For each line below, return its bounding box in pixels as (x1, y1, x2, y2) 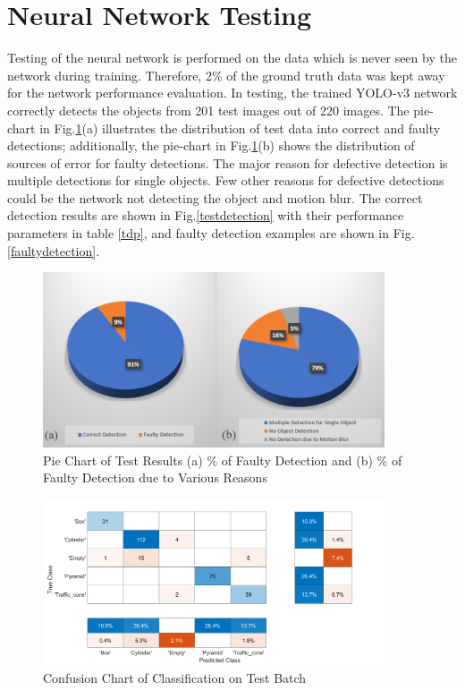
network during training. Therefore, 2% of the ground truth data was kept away (7, 65, 445, 84)
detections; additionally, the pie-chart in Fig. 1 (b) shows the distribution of (7, 136, 415, 155)
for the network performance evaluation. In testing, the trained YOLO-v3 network (7, 83, 458, 102)
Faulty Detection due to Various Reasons (43, 468, 267, 487)
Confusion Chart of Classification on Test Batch (43, 669, 307, 687)
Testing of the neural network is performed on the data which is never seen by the (7, 48, 457, 67)
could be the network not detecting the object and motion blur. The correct (7, 188, 423, 207)
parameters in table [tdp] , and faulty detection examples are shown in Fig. (7, 224, 415, 243)
